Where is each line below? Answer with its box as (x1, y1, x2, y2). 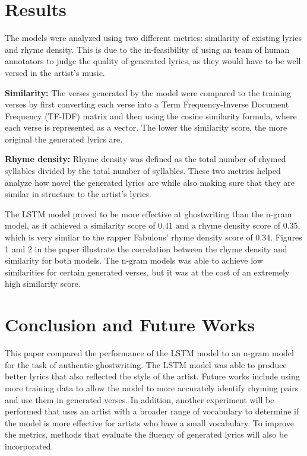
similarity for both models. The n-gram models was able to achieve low (5, 254, 263, 267)
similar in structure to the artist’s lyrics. (5, 188, 151, 200)
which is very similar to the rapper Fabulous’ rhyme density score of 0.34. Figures (5, 231, 302, 243)
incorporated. (5, 439, 53, 452)
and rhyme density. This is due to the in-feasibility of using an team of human (5, 43, 290, 55)
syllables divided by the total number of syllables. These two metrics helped (5, 164, 281, 177)
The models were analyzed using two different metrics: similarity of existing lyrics (5, 31, 302, 44)
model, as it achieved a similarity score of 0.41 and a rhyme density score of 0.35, (5, 219, 300, 232)
